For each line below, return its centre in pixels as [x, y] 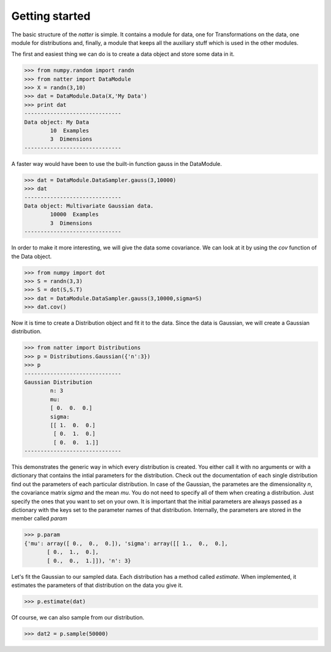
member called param [39, 519]
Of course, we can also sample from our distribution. [78, 617]
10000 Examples [74, 214]
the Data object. [32, 256]
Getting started [51, 16]
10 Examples [70, 131]
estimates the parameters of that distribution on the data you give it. [97, 585]
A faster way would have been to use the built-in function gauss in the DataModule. [116, 163]
